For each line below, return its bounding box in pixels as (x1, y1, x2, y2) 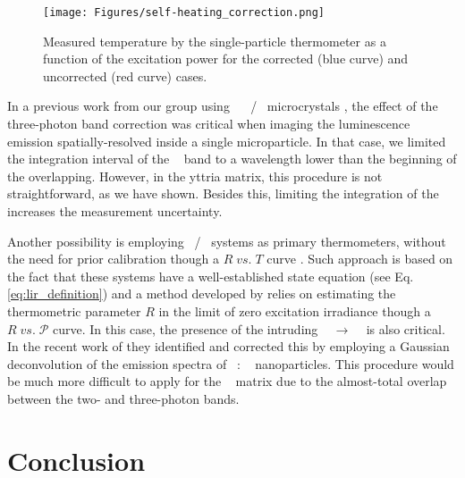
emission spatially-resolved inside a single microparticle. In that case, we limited (7, 131, 446, 150)
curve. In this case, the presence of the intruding (53, 319, 318, 338)
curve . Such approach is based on (266, 249, 453, 268)
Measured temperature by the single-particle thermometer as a (43, 31, 386, 50)
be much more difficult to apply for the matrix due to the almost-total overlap (7, 372, 447, 390)
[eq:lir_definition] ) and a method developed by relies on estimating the (7, 284, 396, 303)
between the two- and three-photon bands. (7, 389, 240, 407)
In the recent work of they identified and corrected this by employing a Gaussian (7, 337, 450, 356)
